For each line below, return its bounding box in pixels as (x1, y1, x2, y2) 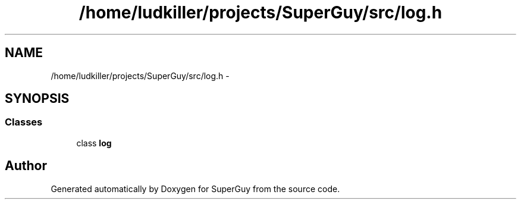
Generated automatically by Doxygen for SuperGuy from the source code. (51, 183, 340, 194)
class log (76, 137, 112, 148)
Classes (5, 116, 43, 128)
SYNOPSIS (5, 91, 70, 106)
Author (5, 158, 47, 174)
